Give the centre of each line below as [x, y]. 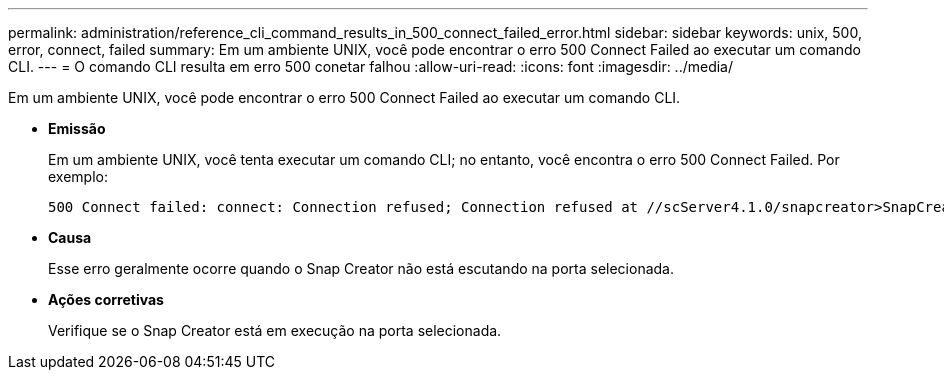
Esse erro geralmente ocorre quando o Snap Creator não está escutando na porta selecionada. [361, 268]
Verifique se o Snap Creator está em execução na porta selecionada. [275, 330]
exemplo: [78, 176]
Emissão [77, 128]
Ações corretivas [106, 299]
